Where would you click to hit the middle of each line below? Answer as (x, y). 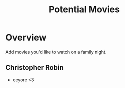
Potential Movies (84, 9)
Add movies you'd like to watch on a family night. (56, 52)
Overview (26, 38)
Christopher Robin (34, 68)
